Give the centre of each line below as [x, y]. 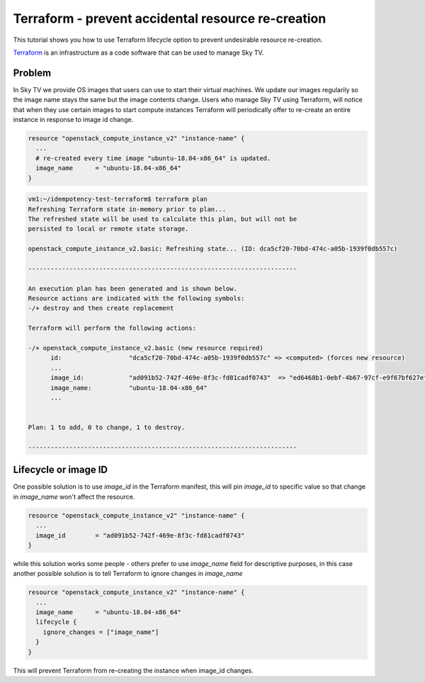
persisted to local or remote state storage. [108, 229]
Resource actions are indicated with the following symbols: [136, 299]
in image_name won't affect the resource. [74, 496]
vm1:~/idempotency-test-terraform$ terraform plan [118, 199]
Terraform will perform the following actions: [112, 328]
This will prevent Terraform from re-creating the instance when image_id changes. [134, 670]
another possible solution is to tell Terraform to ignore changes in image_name [128, 574]
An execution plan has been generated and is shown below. [132, 288]
